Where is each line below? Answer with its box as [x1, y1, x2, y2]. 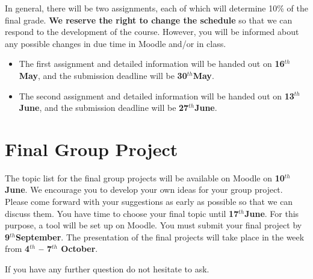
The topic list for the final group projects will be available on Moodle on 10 [5, 171, 285, 184]
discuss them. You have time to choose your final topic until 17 [5, 207, 239, 219]
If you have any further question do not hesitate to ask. [5, 263, 209, 275]
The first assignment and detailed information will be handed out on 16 [19, 57, 285, 70]
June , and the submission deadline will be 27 [19, 101, 189, 114]
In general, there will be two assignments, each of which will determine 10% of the [5, 2, 308, 14]
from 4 [5, 242, 30, 255]
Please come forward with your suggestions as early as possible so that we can [5, 195, 293, 208]
